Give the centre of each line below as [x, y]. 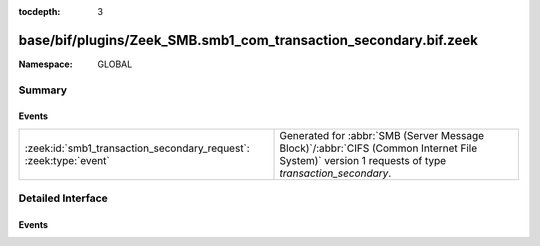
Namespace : [46, 64]
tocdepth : [39, 11]
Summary [43, 90]
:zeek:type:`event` [67, 160]
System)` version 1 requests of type [363, 160]
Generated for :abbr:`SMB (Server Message [382, 135]
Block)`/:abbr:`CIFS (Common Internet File [378, 148]
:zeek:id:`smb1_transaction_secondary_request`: [137, 148]
